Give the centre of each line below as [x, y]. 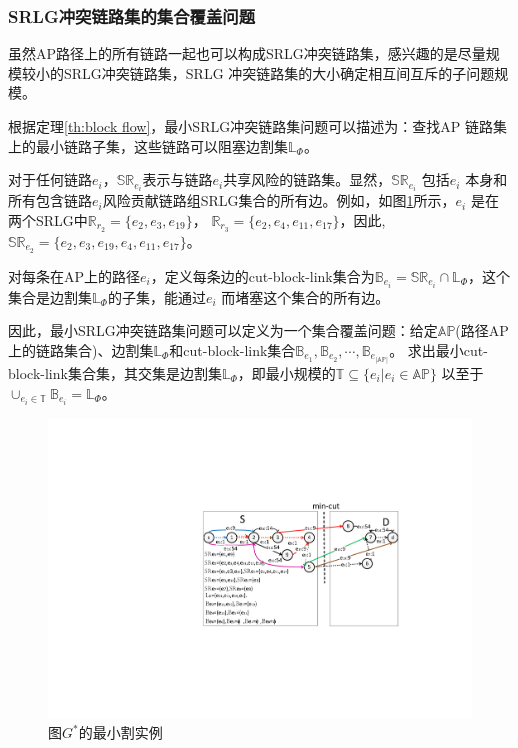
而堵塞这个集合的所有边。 [305, 296]
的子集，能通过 [156, 296]
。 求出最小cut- [438, 349]
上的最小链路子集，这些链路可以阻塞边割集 [148, 145]
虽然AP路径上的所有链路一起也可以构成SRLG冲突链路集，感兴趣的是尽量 [247, 53]
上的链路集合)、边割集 [81, 349]
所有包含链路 [50, 200]
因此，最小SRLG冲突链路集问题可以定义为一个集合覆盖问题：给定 [223, 330]
